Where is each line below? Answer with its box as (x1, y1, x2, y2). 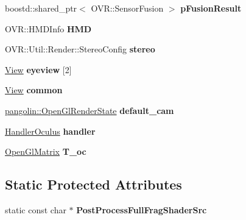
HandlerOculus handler (5, 124, 96, 137)
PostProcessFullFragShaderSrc (76, 203, 207, 216)
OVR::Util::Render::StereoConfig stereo (5, 43, 155, 55)
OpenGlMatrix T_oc (5, 145, 86, 158)
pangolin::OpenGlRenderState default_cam (5, 104, 174, 116)
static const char (5, 203, 66, 216)
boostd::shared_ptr (5, 2, 77, 14)
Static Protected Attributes (5, 175, 182, 194)
